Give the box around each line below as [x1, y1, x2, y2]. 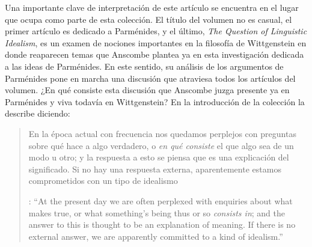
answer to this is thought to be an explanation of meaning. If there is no [28, 218, 296, 231]
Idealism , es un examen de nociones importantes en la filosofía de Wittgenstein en [5, 36, 307, 49]
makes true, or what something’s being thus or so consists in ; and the [28, 206, 286, 219]
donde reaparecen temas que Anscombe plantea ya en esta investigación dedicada [5, 48, 304, 61]
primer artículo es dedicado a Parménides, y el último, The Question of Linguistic [5, 25, 307, 37]
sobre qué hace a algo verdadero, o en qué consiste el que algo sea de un [28, 139, 294, 151]
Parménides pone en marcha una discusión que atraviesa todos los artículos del [5, 72, 296, 84]
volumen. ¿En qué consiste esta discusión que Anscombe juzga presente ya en [5, 84, 290, 96]
